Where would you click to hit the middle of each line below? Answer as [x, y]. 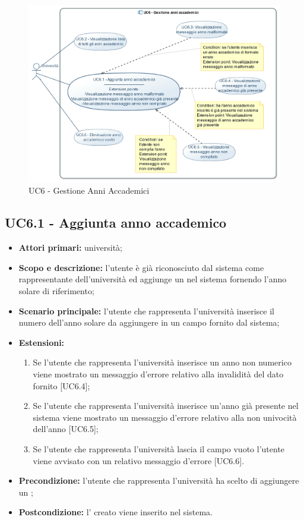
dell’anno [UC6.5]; [66, 429]
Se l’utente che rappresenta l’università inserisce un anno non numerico [162, 362]
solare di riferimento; [56, 291]
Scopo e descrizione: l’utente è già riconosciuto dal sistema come [141, 267]
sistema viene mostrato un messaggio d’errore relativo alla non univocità [165, 417]
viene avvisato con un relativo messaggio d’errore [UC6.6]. [139, 460]
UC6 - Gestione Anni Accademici [89, 190]
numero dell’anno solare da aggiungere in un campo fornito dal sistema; [149, 322]
